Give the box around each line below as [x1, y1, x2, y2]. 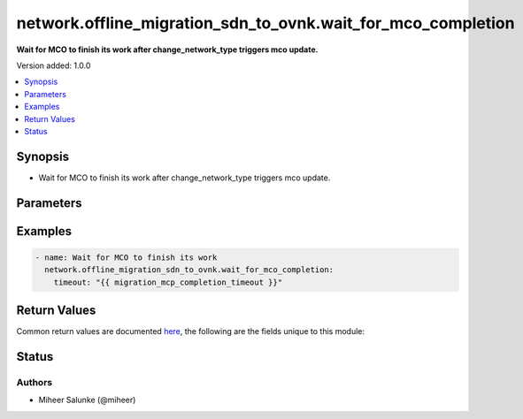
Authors [16, 376, 53, 388]
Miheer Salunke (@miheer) [38, 394, 136, 406]
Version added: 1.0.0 [16, 60, 91, 71]
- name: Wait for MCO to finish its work [35, 252, 218, 263]
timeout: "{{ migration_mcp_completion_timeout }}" [53, 277, 283, 287]
